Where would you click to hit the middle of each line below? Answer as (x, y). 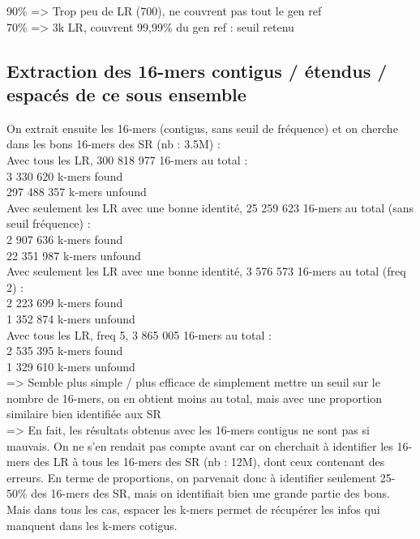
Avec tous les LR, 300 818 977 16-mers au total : (127, 159)
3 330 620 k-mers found (65, 175)
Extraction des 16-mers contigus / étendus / (197, 70)
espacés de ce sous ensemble (126, 94)
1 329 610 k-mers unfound (71, 366)
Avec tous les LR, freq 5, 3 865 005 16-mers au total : (139, 334)
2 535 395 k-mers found (65, 351)
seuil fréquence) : (49, 223)
